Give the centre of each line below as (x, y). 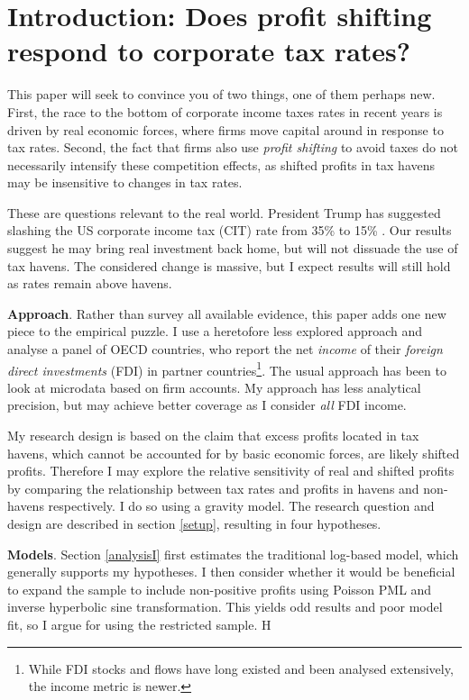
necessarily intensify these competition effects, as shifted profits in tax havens (221, 164)
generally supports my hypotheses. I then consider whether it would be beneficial (231, 572)
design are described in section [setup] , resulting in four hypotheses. (194, 524)
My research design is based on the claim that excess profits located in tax (213, 436)
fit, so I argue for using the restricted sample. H (139, 624)
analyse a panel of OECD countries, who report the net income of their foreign (225, 349)
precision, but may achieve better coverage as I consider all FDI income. (207, 405)
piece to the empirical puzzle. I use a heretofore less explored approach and (215, 331)
